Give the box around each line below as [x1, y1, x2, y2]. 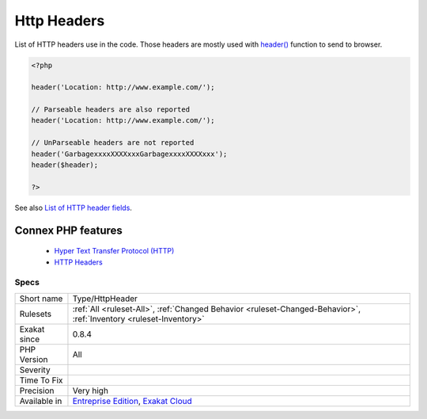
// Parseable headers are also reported [31, 105, 190, 114]
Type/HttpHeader [72, 293, 138, 304]
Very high [72, 385, 108, 396]
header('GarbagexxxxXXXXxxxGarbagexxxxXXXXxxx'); [31, 149, 228, 158]
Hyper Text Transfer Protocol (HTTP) [54, 246, 175, 256]
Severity [19, 364, 51, 375]
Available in [19, 395, 62, 406]
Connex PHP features [14, 223, 123, 237]
